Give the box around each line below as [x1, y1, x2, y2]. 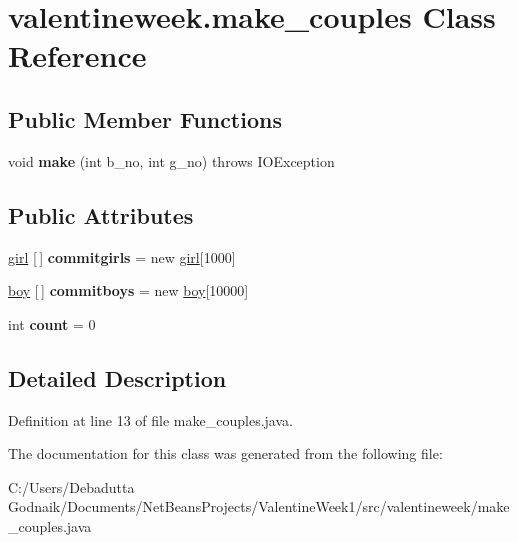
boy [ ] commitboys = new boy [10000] [8, 280, 249, 301]
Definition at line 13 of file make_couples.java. [8, 409, 293, 430]
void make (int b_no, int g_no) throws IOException [8, 150, 335, 171]
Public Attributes [8, 199, 194, 230]
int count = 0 [8, 313, 96, 334]
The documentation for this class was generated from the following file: [8, 443, 443, 464]
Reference [8, 35, 147, 76]
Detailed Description [8, 362, 227, 393]
